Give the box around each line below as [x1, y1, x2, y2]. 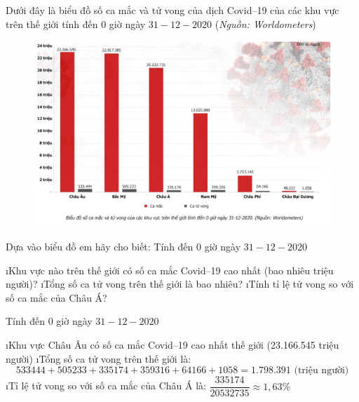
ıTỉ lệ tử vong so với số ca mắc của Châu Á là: [6, 378, 206, 393]
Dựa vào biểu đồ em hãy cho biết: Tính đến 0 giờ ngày [6, 239, 241, 253]
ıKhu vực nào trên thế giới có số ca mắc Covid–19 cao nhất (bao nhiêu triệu [6, 262, 334, 277]
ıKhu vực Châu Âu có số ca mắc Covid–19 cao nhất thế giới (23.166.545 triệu [6, 337, 339, 351]
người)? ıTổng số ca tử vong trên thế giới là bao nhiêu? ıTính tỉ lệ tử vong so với [6, 276, 354, 291]
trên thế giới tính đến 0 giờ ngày [6, 16, 146, 31]
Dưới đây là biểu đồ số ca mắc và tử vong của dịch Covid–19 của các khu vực [6, 3, 339, 17]
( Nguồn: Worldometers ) [215, 16, 316, 31]
